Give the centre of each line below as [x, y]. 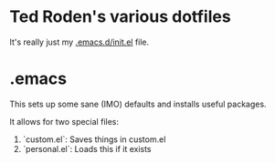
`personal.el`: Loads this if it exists [87, 148]
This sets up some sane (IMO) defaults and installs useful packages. [138, 104]
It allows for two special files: [64, 121]
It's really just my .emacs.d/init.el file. [79, 42]
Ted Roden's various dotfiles [120, 17]
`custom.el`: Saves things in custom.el [94, 139]
